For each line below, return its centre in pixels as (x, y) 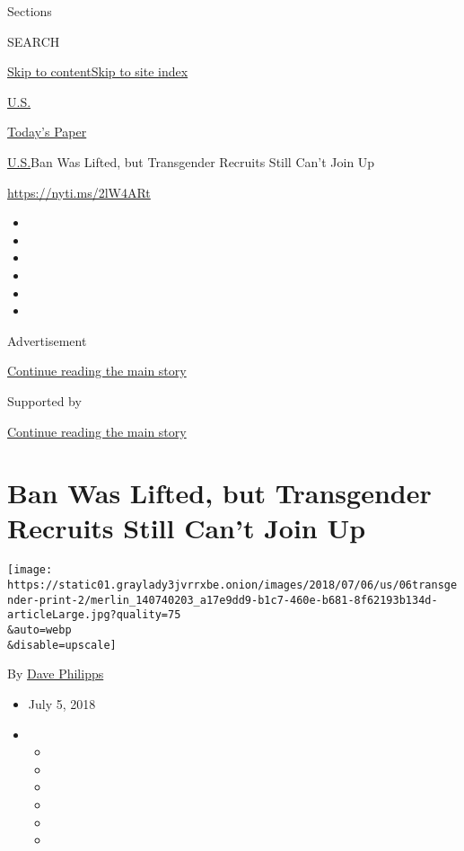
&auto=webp (39, 630)
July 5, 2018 (62, 703)
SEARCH (34, 41)
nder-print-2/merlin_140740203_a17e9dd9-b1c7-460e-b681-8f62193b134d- (223, 600)
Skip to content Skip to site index (98, 71)
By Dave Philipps (56, 674)
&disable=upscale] (62, 645)
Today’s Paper (47, 132)
